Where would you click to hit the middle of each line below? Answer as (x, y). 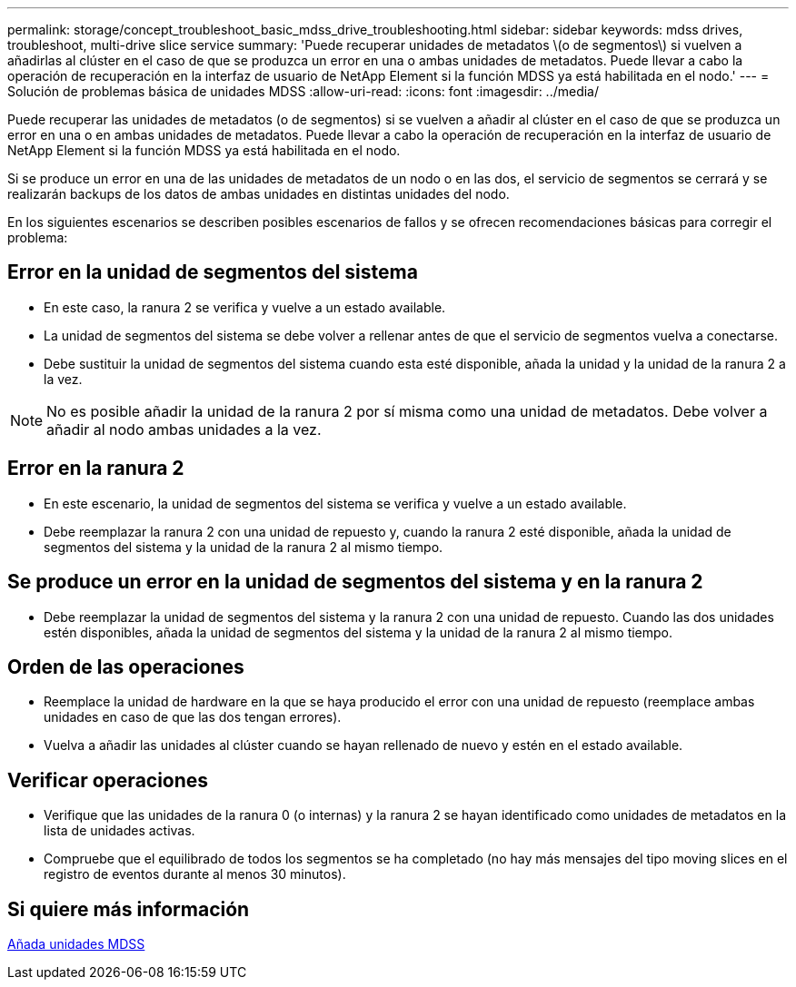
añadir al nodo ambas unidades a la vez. (184, 429)
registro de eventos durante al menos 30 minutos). (195, 874)
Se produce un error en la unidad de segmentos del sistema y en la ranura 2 (355, 582)
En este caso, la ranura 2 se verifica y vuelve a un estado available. (245, 307)
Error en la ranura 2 (96, 469)
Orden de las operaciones (126, 666)
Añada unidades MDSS (76, 944)
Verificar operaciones (108, 780)
